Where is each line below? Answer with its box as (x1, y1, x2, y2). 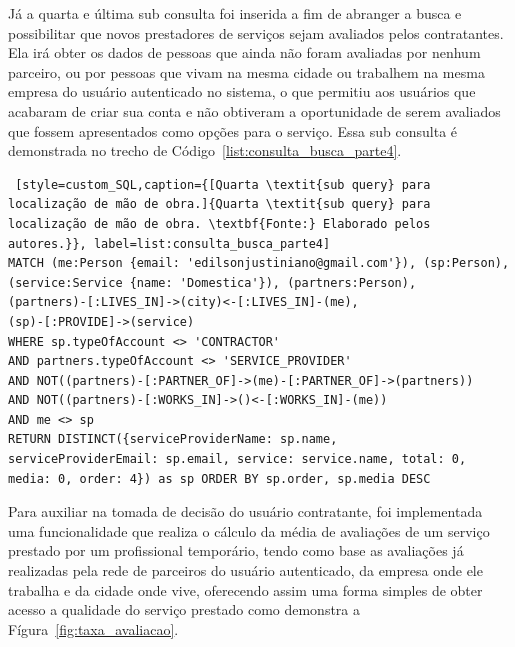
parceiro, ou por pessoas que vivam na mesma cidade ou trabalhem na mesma (8, 61, 485, 82)
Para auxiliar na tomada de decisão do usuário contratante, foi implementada (8, 501, 483, 522)
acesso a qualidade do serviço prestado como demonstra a (8, 599, 361, 620)
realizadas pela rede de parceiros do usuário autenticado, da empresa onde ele (8, 560, 483, 581)
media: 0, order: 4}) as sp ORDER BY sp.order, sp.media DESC (8, 471, 431, 486)
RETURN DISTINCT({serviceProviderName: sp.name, (8, 432, 338, 447)
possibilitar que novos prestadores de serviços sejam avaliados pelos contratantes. (8, 22, 504, 43)
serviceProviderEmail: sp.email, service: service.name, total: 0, (8, 452, 467, 467)
